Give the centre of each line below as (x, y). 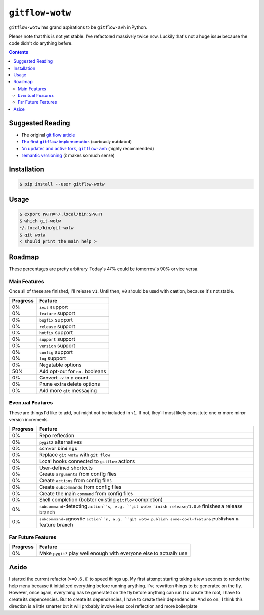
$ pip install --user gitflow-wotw (62, 184)
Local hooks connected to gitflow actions (87, 461)
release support (57, 327)
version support (57, 346)
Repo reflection (57, 435)
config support (56, 352)
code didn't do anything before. (41, 43)
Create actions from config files (76, 480)
